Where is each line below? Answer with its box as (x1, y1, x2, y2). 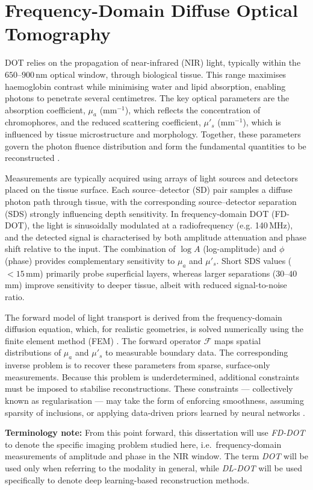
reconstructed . (5, 151, 60, 164)
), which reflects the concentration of (125, 103, 261, 116)
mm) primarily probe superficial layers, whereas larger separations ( (25, 266, 276, 279)
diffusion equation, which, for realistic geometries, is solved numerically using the (5, 322, 304, 335)
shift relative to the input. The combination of (5, 242, 176, 255)
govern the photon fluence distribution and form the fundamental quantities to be (5, 139, 306, 152)
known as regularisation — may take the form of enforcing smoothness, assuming (5, 394, 304, 406)
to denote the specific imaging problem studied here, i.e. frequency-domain (5, 438, 282, 450)
